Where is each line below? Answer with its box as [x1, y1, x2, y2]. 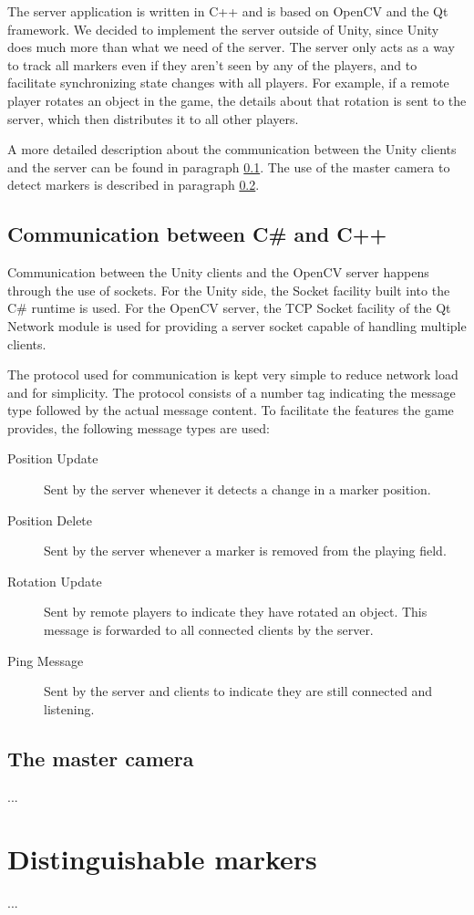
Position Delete [7, 510, 93, 529]
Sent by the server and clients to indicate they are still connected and [44, 681, 433, 701]
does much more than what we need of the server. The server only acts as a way [7, 37, 455, 57]
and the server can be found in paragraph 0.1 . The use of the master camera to [7, 157, 450, 176]
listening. [44, 699, 95, 718]
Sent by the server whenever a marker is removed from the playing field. [44, 541, 447, 560]
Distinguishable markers [7, 840, 317, 878]
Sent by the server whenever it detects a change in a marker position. [44, 480, 431, 499]
